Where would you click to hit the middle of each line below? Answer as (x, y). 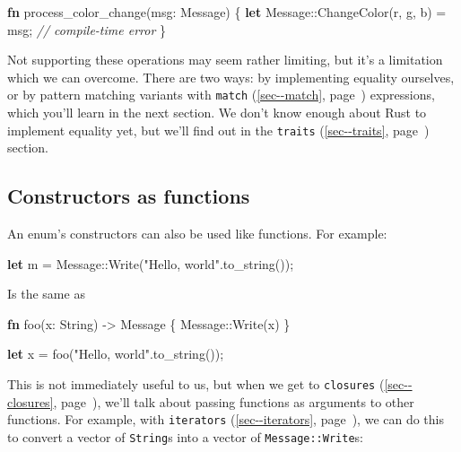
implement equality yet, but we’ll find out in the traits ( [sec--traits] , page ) (218, 130)
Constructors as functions (129, 196)
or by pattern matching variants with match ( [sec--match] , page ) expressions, (221, 95)
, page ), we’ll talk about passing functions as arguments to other (234, 401)
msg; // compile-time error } (87, 29)
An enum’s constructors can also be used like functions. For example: (197, 234)
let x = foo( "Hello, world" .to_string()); (116, 354)
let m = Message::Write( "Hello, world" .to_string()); (151, 263)
